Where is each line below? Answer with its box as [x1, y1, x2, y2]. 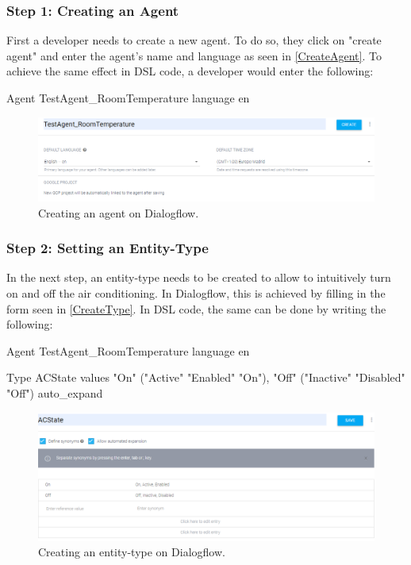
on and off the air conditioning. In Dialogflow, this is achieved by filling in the [6, 285, 386, 301]
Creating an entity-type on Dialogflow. [38, 544, 225, 560]
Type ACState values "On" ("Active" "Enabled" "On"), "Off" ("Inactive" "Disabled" [6, 369, 405, 386]
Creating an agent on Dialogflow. [38, 204, 199, 221]
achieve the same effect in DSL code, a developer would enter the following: [6, 63, 374, 79]
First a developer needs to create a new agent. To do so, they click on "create [6, 32, 382, 48]
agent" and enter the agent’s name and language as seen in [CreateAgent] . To [6, 47, 382, 63]
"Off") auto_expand [6, 384, 103, 401]
